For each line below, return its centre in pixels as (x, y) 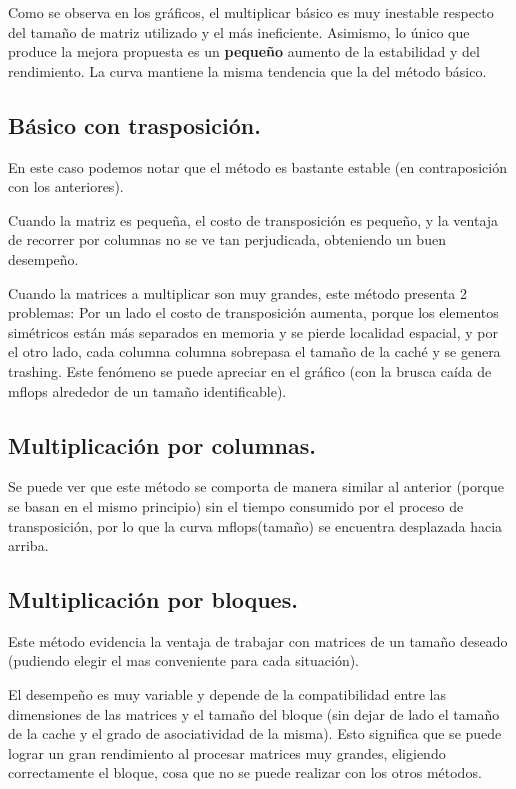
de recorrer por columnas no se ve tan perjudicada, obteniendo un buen (227, 239)
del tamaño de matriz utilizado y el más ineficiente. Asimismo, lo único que (239, 31)
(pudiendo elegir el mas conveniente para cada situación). (184, 660)
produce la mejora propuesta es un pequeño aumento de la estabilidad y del (244, 51)
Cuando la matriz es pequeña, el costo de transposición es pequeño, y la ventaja (253, 219)
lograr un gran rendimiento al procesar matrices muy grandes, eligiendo (227, 752)
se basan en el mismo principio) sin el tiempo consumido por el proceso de (236, 505)
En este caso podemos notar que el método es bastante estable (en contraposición (257, 166)
